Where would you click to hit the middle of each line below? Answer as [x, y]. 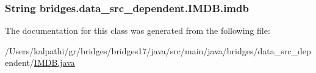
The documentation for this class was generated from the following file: [138, 30]
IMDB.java [54, 62]
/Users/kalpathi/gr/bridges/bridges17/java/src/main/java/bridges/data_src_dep [158, 50]
